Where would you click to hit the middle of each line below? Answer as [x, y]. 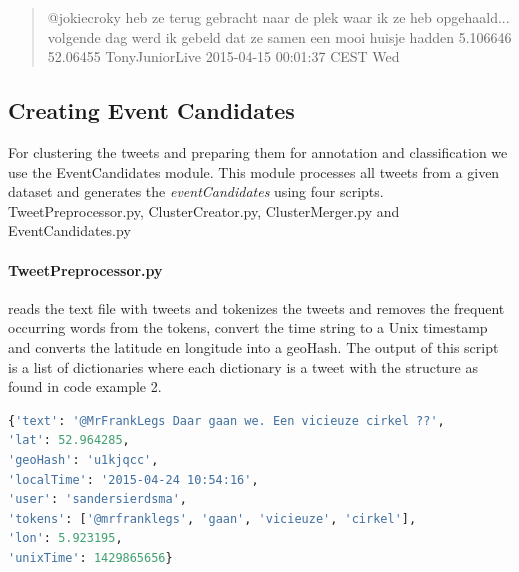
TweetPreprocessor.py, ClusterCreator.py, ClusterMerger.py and [204, 210]
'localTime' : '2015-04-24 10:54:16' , [133, 479]
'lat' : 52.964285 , [69, 440]
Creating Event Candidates [151, 110]
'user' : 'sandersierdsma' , [97, 499]
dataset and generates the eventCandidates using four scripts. [196, 191]
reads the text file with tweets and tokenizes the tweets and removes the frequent [256, 307]
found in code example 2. [85, 386]
